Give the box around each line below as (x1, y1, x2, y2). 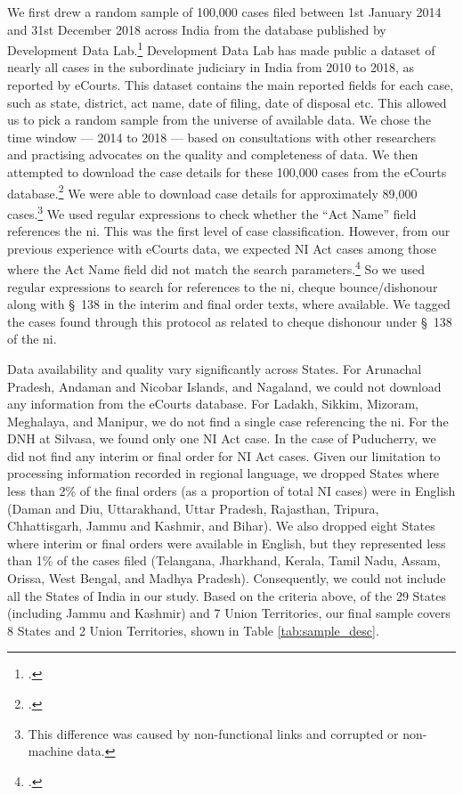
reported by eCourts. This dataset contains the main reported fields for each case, (7, 76, 454, 94)
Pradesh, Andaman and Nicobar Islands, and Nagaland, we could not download (7, 377, 442, 395)
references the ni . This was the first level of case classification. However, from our (7, 222, 451, 240)
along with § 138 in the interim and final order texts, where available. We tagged (7, 295, 451, 313)
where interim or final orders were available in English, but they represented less (7, 533, 446, 552)
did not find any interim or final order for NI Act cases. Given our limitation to (7, 446, 441, 465)
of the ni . (7, 329, 57, 348)
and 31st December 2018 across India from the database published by (7, 20, 386, 38)
